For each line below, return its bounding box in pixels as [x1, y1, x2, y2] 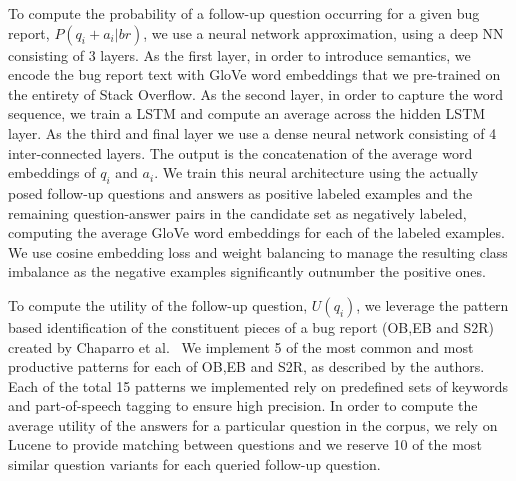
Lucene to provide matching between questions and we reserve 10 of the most [8, 434, 482, 455]
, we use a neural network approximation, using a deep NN [143, 22, 504, 43]
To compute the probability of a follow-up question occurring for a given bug [8, 3, 480, 23]
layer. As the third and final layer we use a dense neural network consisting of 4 [8, 122, 497, 143]
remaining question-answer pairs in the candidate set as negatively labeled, [8, 202, 467, 223]
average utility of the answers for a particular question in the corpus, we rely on [8, 414, 498, 435]
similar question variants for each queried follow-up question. [8, 454, 381, 475]
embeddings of [8, 162, 96, 183]
